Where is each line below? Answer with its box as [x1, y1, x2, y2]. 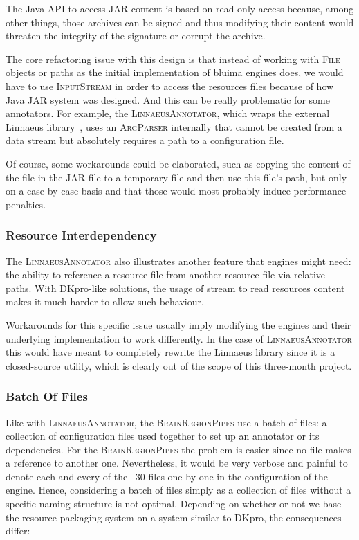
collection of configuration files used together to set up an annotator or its [6, 429, 320, 443]
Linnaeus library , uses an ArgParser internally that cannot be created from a [6, 119, 342, 134]
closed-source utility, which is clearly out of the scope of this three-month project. [6, 358, 352, 372]
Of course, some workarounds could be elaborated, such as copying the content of [6, 156, 351, 170]
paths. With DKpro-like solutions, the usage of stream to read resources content [6, 280, 345, 295]
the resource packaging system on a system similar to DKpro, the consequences [6, 510, 342, 524]
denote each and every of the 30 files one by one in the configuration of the [6, 469, 329, 483]
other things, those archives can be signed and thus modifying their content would [6, 15, 354, 29]
